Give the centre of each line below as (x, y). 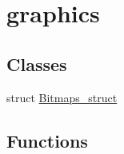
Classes (37, 63)
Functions (47, 140)
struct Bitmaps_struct (62, 97)
